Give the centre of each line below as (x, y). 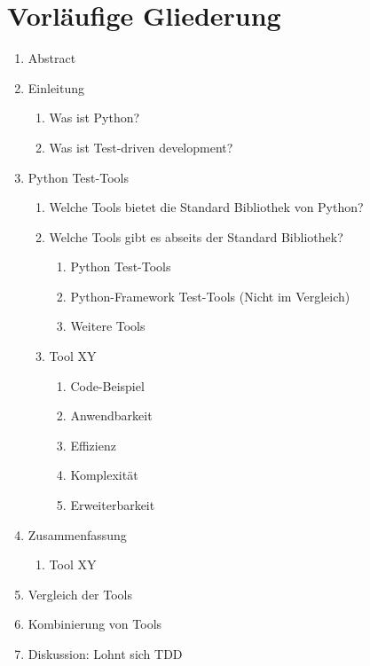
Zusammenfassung (77, 534)
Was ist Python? (94, 118)
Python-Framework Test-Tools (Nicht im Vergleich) (210, 296)
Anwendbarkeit (111, 415)
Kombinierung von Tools (95, 624)
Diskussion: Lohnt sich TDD (105, 654)
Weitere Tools (108, 326)
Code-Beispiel (107, 385)
